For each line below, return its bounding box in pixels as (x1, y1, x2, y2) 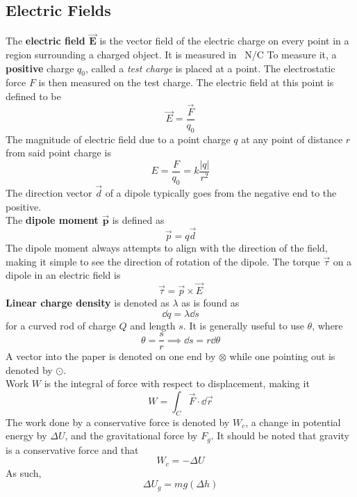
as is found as (181, 295, 240, 309)
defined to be (6, 89, 61, 103)
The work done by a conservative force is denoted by (6, 414, 230, 429)
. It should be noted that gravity (210, 428, 349, 443)
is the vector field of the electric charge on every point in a (99, 33, 349, 48)
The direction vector (6, 185, 92, 199)
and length (130, 318, 176, 332)
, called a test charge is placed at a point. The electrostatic (85, 60, 335, 75)
